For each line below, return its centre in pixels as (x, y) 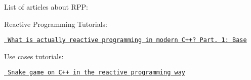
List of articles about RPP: (46, 7)
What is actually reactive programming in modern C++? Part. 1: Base (127, 40)
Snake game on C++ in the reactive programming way (96, 73)
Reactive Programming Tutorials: (56, 24)
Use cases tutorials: (34, 56)
